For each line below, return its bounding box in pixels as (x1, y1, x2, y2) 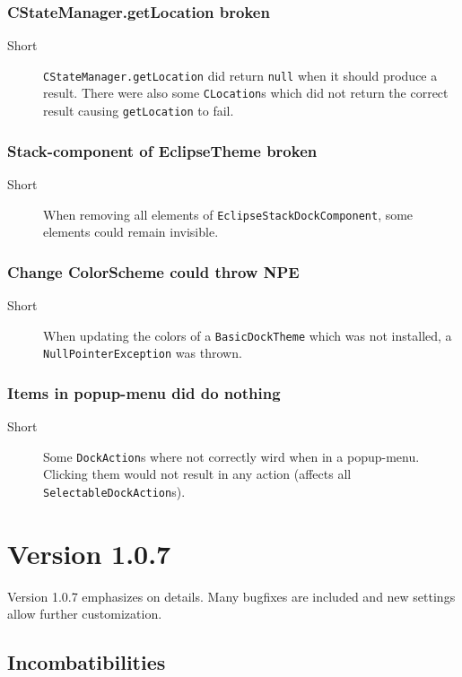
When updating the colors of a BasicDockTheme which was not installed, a (43, 325, 452, 344)
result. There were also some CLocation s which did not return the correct (43, 83, 449, 102)
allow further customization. (7, 604, 162, 623)
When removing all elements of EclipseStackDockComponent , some (43, 204, 414, 223)
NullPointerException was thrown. (43, 343, 242, 362)
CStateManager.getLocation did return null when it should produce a (43, 65, 438, 84)
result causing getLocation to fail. (43, 101, 234, 120)
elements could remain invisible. (43, 222, 219, 241)
